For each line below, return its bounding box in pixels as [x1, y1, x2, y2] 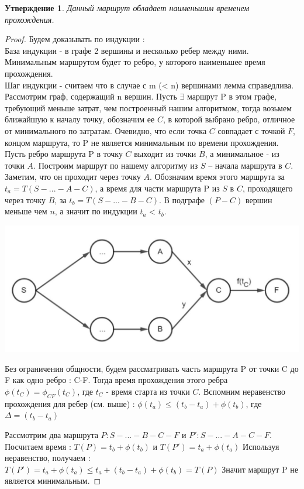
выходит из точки [134, 148, 196, 160]
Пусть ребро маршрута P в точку [5, 148, 123, 160]
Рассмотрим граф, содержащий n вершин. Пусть [5, 90, 177, 102]
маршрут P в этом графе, [186, 90, 277, 102]
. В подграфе [159, 193, 205, 206]
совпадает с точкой [217, 124, 285, 136]
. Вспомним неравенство [198, 385, 286, 398]
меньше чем [5, 205, 47, 217]
